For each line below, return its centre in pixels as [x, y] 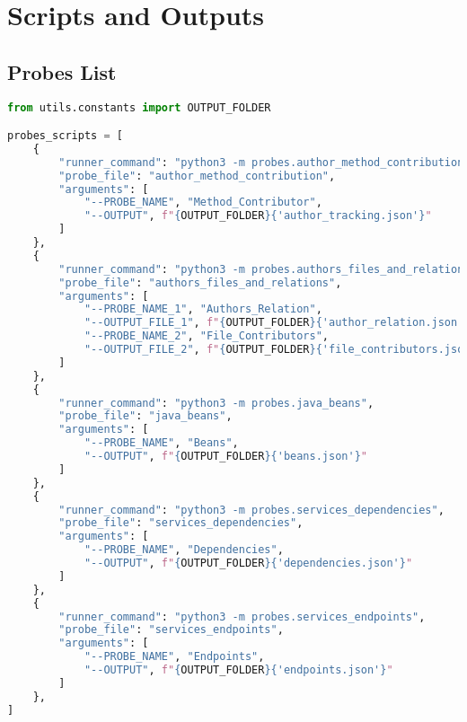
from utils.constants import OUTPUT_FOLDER [139, 107]
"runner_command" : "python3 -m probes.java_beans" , [216, 403]
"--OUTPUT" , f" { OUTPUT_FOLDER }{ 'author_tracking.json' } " [258, 216]
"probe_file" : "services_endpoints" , [171, 630]
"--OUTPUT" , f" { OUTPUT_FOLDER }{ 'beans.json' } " [225, 457]
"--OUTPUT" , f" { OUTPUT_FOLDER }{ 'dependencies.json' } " [248, 564]
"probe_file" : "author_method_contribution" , [197, 176]
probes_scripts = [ [65, 136]
